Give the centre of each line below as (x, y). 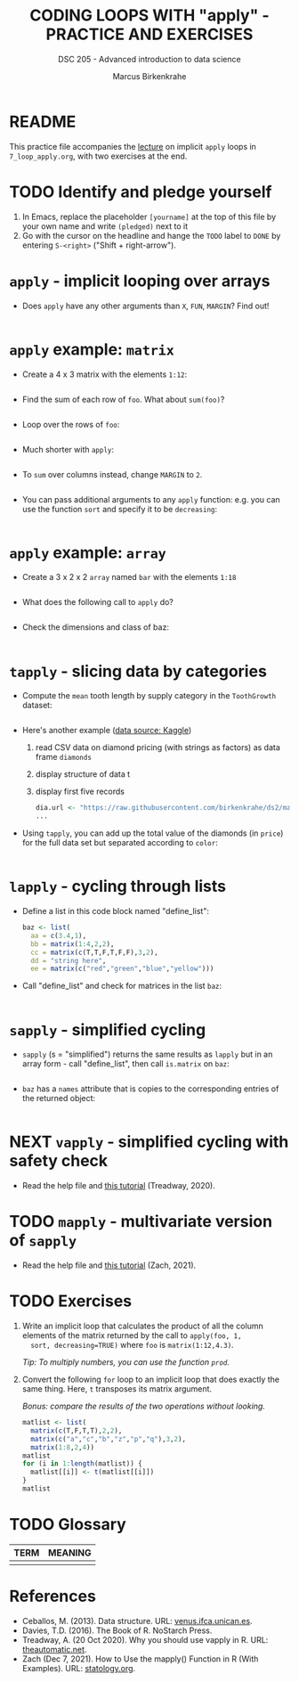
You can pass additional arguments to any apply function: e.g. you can (151, 499)
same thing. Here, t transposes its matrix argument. (117, 1389)
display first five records (80, 792)
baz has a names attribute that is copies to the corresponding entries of (150, 1089)
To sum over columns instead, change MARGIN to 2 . (112, 474)
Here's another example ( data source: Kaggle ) (107, 731)
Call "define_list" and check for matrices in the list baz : (122, 986)
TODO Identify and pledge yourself (141, 192)
